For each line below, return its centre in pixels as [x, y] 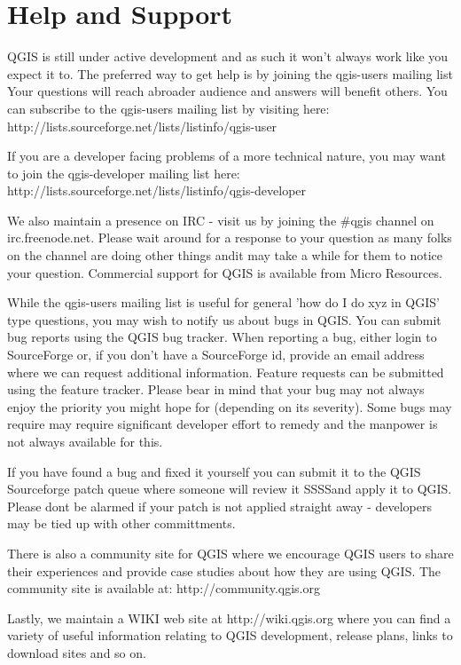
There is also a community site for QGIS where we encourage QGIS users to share [230, 553]
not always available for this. [85, 441]
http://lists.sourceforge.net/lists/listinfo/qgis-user [142, 126]
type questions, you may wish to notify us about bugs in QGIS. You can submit [224, 319]
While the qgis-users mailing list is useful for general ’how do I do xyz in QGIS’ [223, 302]
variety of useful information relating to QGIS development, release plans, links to [230, 635]
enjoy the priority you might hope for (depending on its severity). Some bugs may [230, 406]
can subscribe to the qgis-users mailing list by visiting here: [168, 108]
